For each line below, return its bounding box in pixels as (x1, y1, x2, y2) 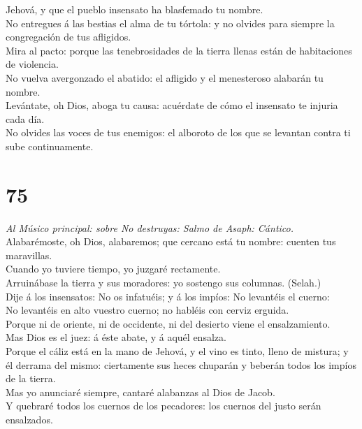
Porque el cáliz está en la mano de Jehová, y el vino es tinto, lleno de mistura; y (6, 344, 349, 358)
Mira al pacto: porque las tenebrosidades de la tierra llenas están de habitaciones (6, 43, 352, 57)
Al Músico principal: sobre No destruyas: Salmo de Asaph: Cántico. (6, 220, 294, 235)
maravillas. (6, 247, 52, 262)
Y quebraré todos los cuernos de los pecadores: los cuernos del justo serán (6, 398, 321, 413)
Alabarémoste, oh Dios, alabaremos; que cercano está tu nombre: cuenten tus (6, 234, 336, 249)
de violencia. (6, 57, 59, 71)
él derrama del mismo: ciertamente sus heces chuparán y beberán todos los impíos (6, 357, 356, 372)
